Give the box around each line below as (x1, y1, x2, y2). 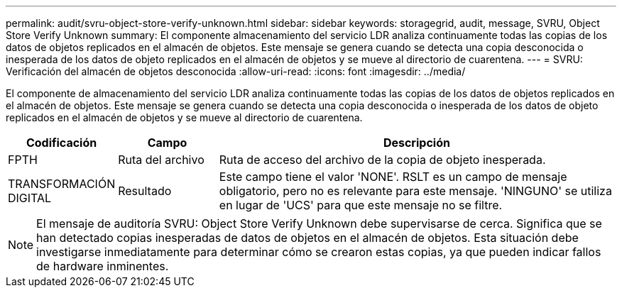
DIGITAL (8, 191, 52, 205)
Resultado (118, 184, 172, 198)
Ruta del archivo (118, 153, 204, 167)
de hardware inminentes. (36, 259, 169, 273)
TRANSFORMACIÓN (8, 177, 116, 191)
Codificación (26, 136, 97, 150)
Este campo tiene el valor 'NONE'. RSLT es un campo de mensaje (219, 170, 567, 184)
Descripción (383, 136, 450, 150)
